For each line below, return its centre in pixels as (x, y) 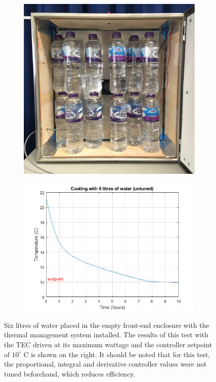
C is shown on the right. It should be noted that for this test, (117, 354)
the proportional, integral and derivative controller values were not (105, 364)
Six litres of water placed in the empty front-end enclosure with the (107, 325)
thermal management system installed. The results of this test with (106, 335)
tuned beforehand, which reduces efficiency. (70, 373)
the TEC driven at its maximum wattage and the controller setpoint (108, 344)
